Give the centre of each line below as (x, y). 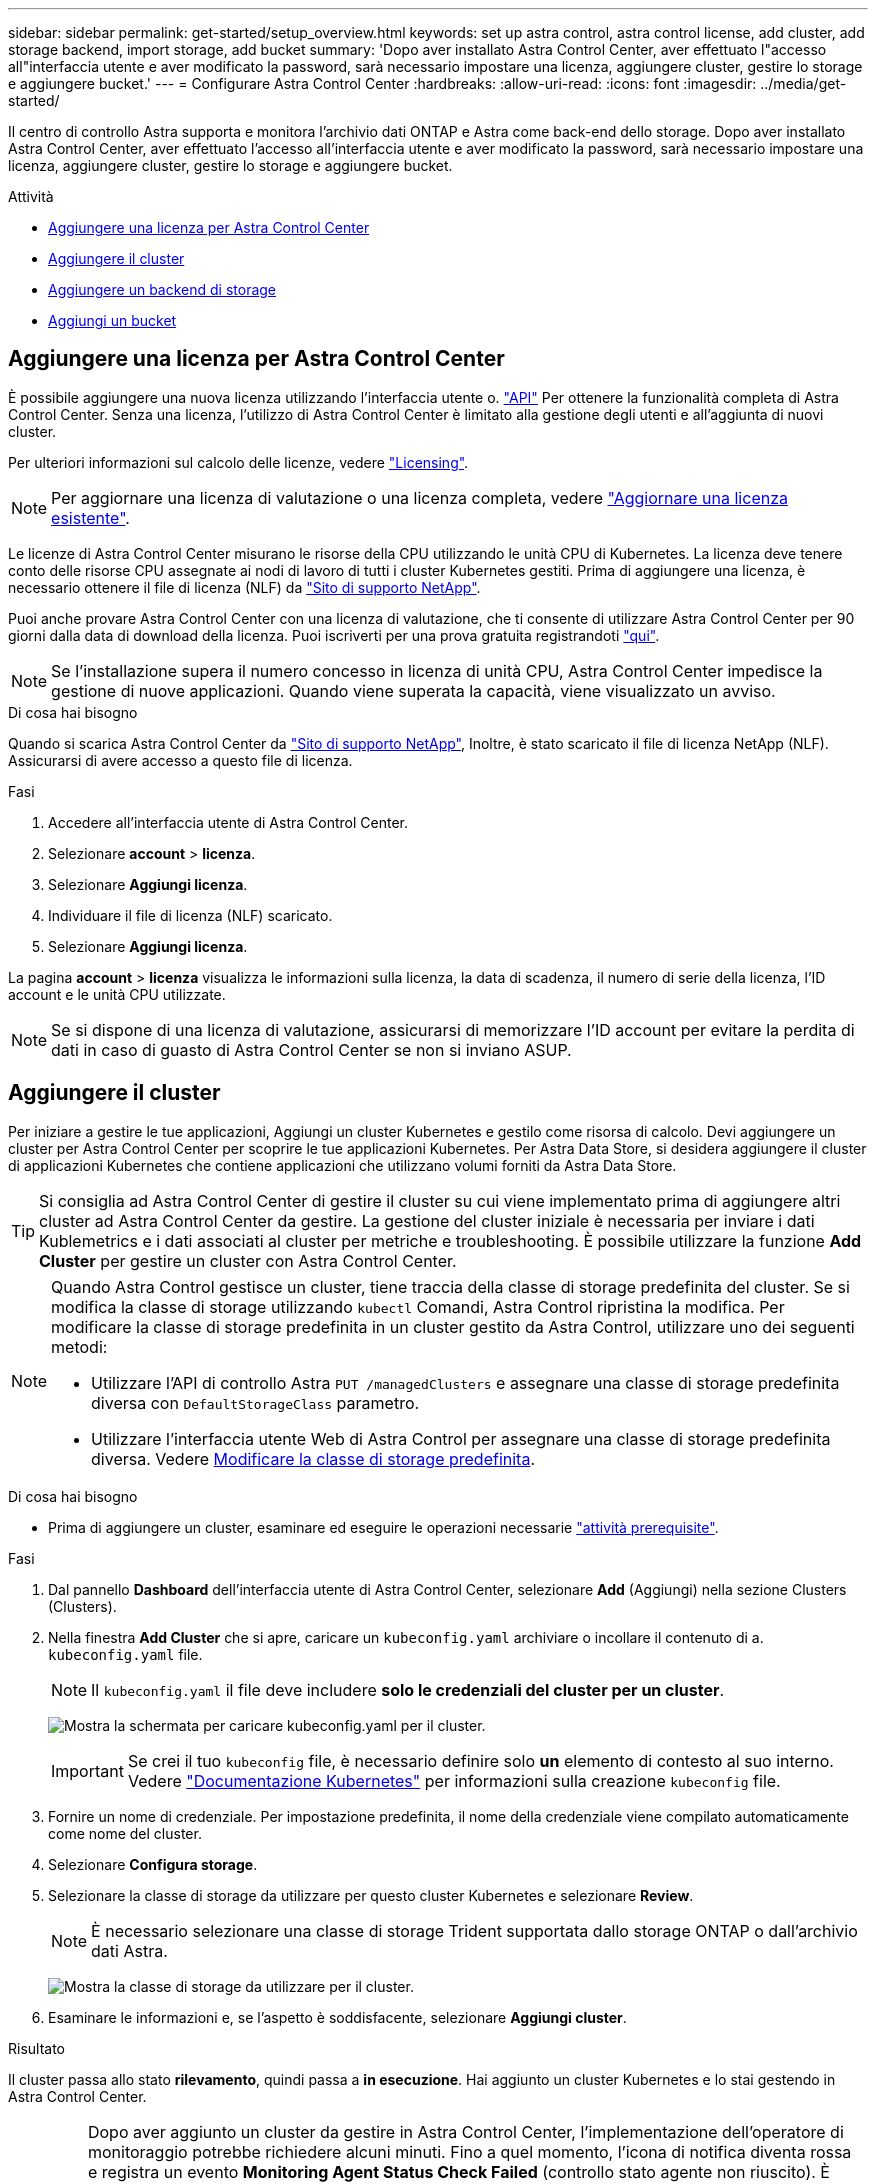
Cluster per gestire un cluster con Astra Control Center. (248, 1260)
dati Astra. (129, 1950)
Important (87, 1770)
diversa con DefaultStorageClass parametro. (255, 1402)
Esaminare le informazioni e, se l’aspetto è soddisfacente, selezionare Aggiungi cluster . (337, 2017)
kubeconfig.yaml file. (125, 1654)
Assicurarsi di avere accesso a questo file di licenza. (180, 760)
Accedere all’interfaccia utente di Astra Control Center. (228, 822)
